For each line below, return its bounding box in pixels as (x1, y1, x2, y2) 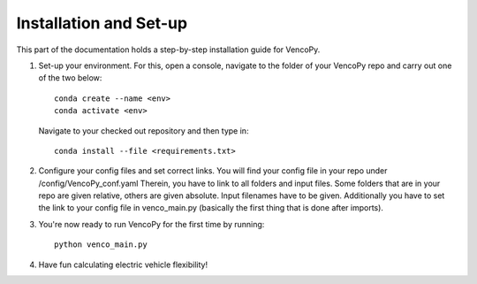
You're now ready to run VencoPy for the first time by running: (38, 219, 265, 229)
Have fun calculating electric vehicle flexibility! (38, 259, 208, 270)
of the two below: (38, 73, 102, 83)
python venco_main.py (54, 240, 148, 249)
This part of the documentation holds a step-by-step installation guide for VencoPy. (16, 44, 321, 55)
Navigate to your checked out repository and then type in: (38, 125, 249, 136)
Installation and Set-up (16, 13, 188, 33)
